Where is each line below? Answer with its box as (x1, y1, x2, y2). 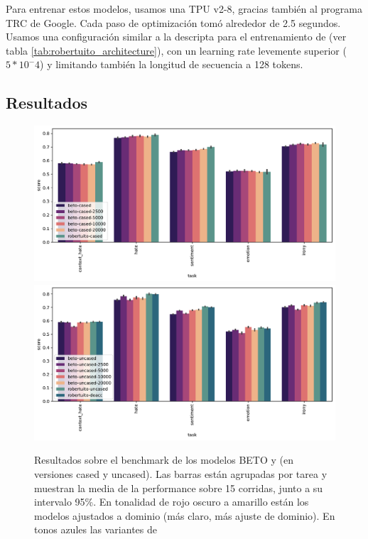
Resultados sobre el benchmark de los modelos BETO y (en (34, 452, 294, 467)
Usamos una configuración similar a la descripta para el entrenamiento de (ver (6, 29, 347, 44)
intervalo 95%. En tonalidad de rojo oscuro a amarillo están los (34, 494, 309, 509)
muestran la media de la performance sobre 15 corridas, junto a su (34, 480, 323, 495)
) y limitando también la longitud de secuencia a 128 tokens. (40, 57, 303, 72)
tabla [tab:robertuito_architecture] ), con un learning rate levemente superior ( (6, 43, 347, 58)
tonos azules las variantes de (34, 522, 157, 537)
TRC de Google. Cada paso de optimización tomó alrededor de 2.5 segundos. (6, 15, 341, 30)
